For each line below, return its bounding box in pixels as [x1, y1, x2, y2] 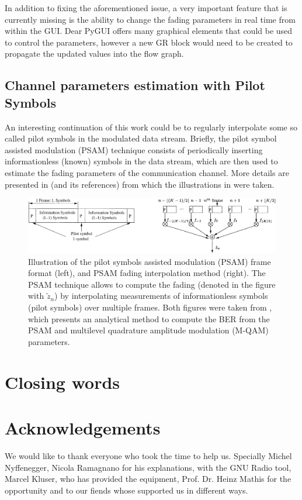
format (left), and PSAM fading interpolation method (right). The [28, 267, 266, 279]
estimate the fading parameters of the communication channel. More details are [5, 166, 289, 178]
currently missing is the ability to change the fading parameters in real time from [5, 13, 296, 25]
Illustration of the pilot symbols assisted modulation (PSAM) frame [28, 255, 271, 267]
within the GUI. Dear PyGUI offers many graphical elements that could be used [5, 25, 293, 37]
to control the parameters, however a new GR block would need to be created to [5, 36, 293, 48]
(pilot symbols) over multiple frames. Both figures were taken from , [28, 301, 272, 313]
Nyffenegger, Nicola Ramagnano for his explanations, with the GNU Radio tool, [5, 461, 291, 473]
